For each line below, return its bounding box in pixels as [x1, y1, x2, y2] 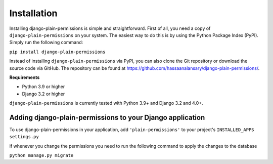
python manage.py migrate [9, 152, 74, 158]
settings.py [9, 134, 39, 140]
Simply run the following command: [9, 39, 83, 46]
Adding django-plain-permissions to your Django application [9, 113, 205, 121]
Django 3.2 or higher [22, 91, 65, 97]
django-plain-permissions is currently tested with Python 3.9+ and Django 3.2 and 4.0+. [9, 100, 203, 106]
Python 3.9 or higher [22, 84, 65, 90]
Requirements [9, 74, 40, 80]
